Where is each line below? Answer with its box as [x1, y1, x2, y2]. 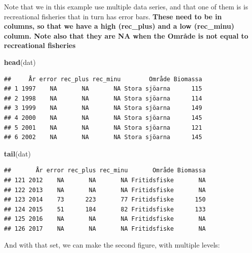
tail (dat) [4, 148, 31, 158]
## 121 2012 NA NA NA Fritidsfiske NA [4, 176, 206, 184]
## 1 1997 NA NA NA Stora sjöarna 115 [4, 85, 202, 93]
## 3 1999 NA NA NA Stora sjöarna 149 [4, 104, 202, 112]
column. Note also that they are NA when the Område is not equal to [4, 30, 249, 41]
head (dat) [4, 56, 36, 67]
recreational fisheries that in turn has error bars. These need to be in [4, 11, 222, 21]
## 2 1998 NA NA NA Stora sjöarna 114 [4, 95, 202, 102]
